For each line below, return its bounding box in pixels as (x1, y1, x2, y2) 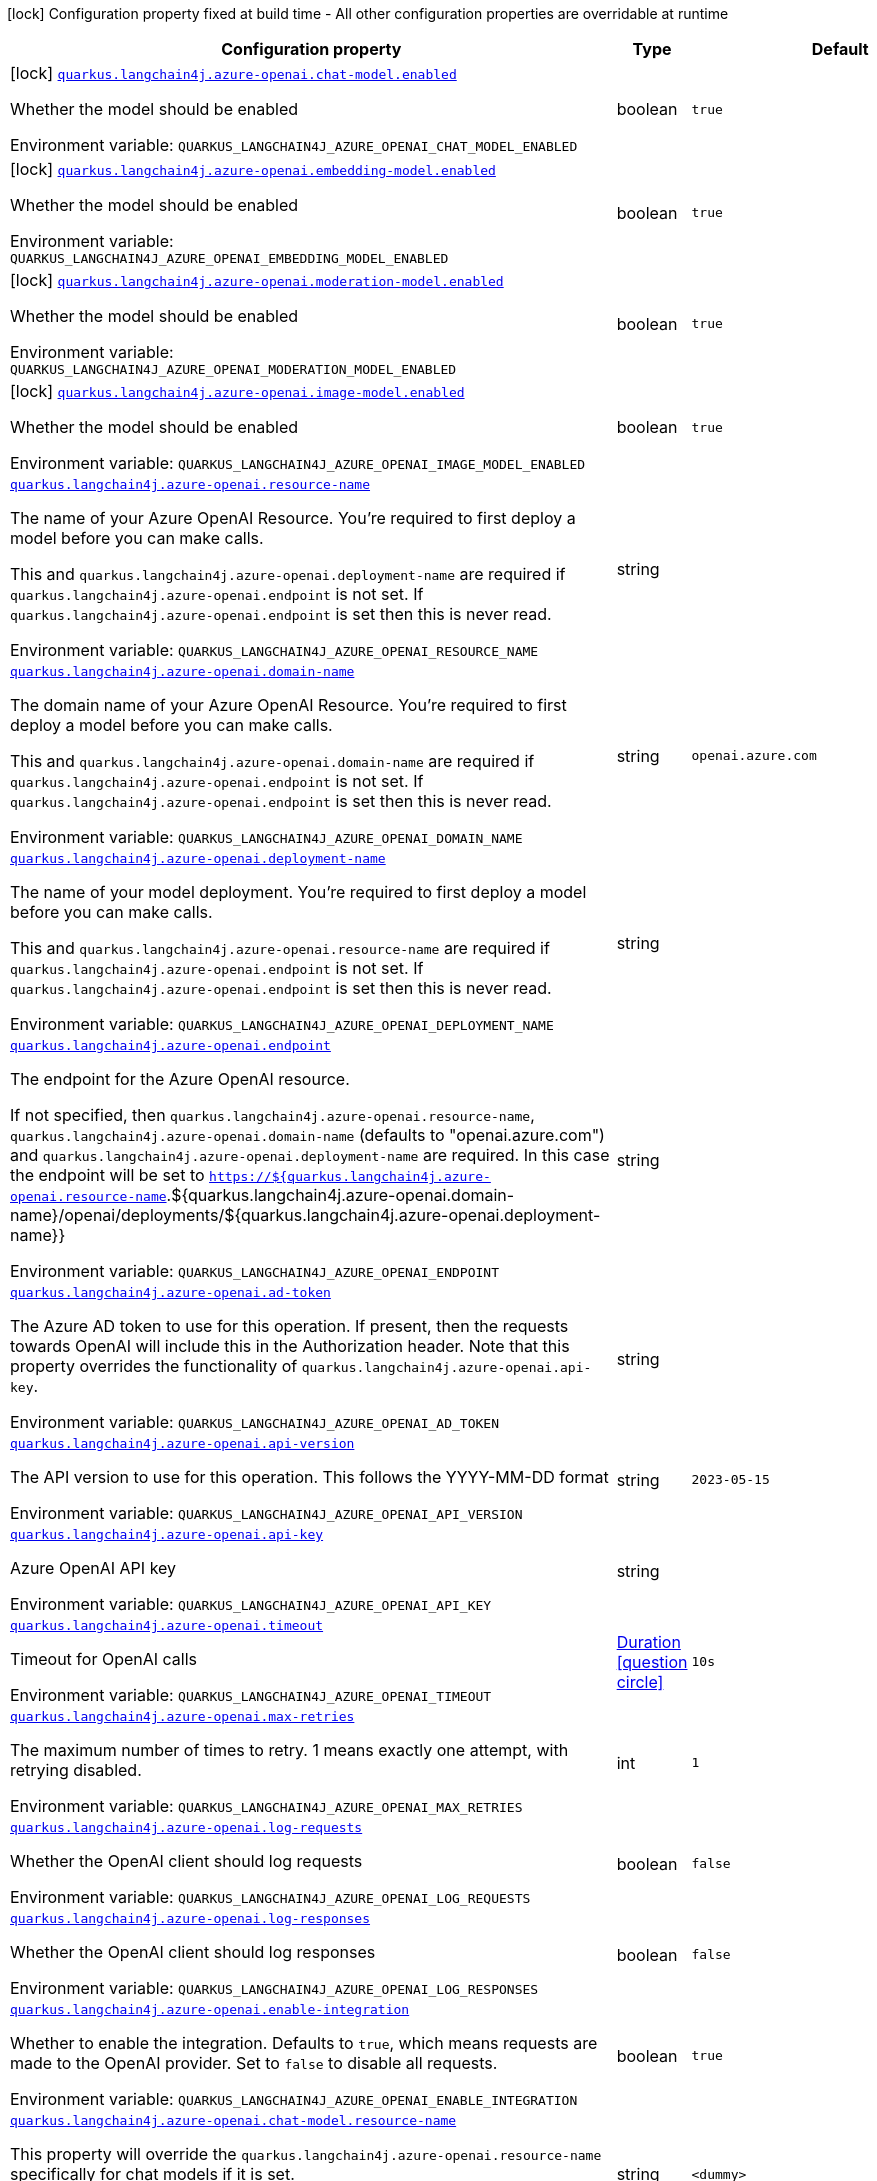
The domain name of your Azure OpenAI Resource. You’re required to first (10, 695, 567, 715)
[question (616, 1651, 688, 1672)
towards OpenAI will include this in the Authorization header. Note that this (10, 1336, 570, 1356)
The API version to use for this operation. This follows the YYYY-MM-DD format (10, 1467, 609, 1487)
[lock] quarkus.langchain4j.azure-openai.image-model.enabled (10, 381, 465, 401)
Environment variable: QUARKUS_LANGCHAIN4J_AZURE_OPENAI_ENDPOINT (10, 1261, 499, 1281)
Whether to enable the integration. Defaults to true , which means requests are (10, 2033, 598, 2053)
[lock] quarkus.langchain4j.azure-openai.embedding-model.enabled (10, 159, 496, 179)
